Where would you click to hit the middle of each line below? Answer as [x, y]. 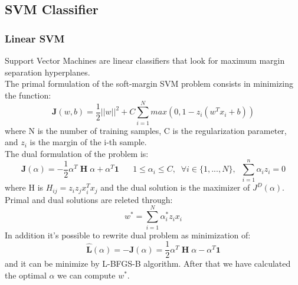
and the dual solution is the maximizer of [175, 187]
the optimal [26, 275]
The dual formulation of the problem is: [77, 153]
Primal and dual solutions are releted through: [89, 199]
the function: [28, 95]
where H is [24, 187]
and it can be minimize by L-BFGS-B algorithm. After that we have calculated [148, 263]
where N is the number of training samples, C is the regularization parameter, [146, 130]
